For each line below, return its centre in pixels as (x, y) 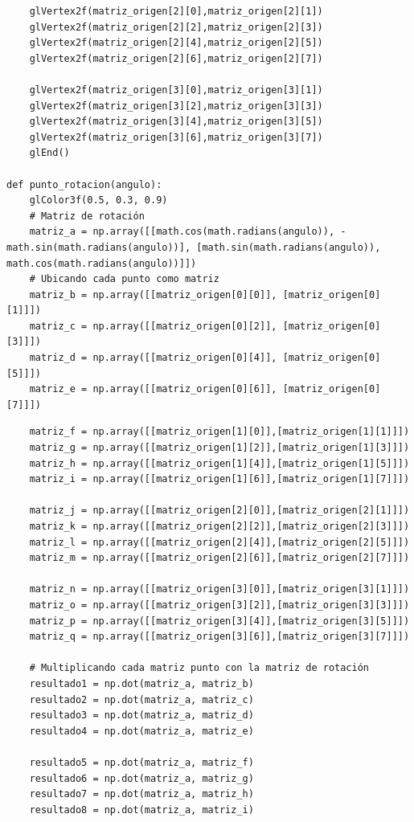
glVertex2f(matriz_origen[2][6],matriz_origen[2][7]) (176, 58)
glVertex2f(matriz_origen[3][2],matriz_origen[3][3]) (176, 106)
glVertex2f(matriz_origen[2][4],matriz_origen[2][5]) (176, 43)
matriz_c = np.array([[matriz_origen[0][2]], (153, 326)
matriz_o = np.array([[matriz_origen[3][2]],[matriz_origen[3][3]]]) (219, 605)
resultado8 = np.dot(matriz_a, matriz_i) (141, 810)
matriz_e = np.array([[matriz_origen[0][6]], (153, 389)
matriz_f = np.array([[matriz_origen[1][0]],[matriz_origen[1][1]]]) (219, 432)
